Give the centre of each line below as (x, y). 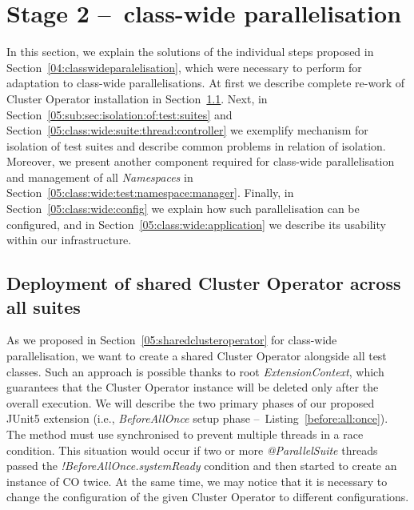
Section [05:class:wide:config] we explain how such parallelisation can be (183, 209)
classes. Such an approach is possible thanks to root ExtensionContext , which (195, 371)
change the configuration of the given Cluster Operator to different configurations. (208, 497)
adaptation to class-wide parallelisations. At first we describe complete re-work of (206, 83)
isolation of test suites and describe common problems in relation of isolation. (196, 145)
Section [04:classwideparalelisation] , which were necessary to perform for (184, 67)
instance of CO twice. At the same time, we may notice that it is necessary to (197, 481)
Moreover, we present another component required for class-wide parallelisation (201, 161)
